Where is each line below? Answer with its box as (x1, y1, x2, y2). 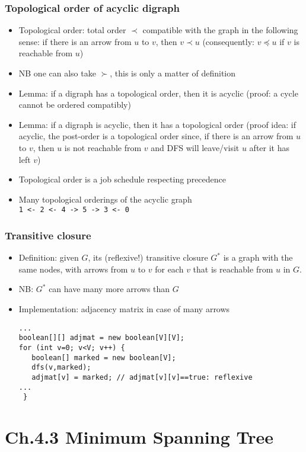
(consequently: (202, 35, 254, 47)
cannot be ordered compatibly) (18, 98, 131, 111)
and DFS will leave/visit (151, 141, 240, 153)
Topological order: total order (18, 24, 126, 36)
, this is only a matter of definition (110, 67, 236, 79)
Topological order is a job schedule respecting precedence (18, 173, 226, 185)
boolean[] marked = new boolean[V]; (31, 353, 176, 362)
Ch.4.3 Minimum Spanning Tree (5, 425, 274, 449)
